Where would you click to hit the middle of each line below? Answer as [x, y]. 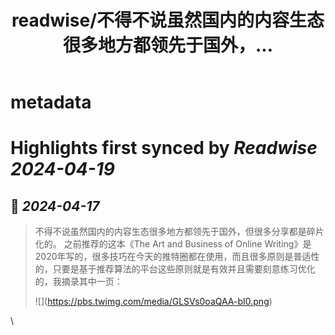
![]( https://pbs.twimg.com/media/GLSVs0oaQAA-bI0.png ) [153, 302]
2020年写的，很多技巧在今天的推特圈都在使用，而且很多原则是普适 [173, 257]
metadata [51, 102]
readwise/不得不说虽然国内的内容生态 [168, 20]
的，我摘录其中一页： [78, 282]
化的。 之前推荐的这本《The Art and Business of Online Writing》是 [173, 244]
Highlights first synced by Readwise [164, 148]
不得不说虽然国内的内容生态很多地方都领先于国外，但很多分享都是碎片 [179, 232]
